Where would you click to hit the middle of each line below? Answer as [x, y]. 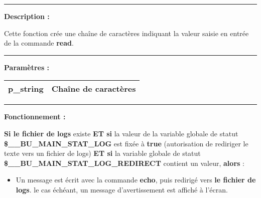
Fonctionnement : [35, 117]
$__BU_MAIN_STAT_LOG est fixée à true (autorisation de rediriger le [126, 143]
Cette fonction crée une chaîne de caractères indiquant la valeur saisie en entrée [126, 33]
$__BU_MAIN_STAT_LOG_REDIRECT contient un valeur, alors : [124, 163]
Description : [27, 16]
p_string [26, 89]
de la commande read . [39, 43]
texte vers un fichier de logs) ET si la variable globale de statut [102, 153]
